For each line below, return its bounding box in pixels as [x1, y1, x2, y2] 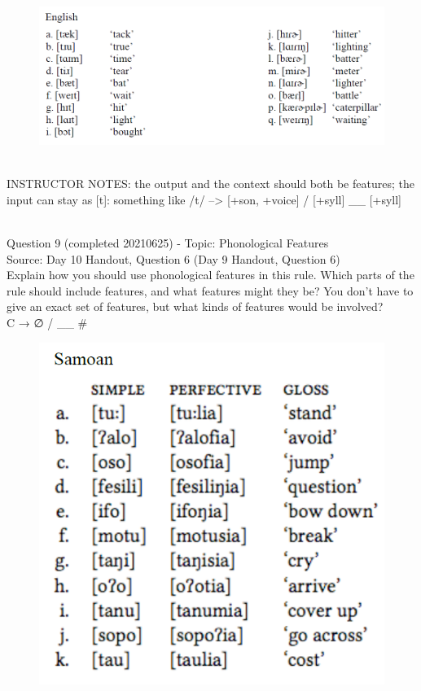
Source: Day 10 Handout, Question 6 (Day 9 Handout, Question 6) [7, 250, 340, 267]
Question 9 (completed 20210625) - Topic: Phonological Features [7, 234, 329, 251]
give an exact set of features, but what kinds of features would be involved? [7, 298, 384, 315]
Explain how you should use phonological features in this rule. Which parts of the [7, 266, 414, 283]
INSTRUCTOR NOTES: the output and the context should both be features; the [7, 175, 414, 192]
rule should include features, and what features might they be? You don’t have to [7, 282, 414, 299]
